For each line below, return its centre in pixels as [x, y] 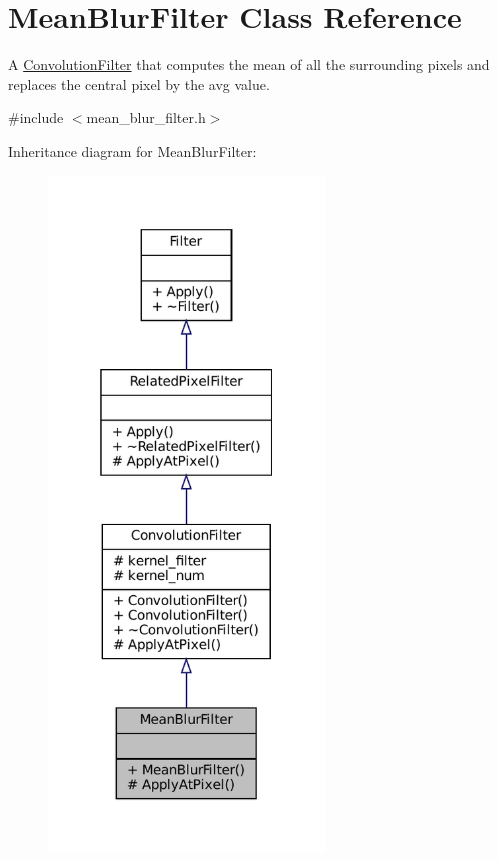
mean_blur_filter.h [146, 117]
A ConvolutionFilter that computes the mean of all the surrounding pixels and [249, 64]
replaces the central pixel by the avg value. [139, 83]
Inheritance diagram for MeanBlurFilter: [132, 150]
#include [36, 117]
